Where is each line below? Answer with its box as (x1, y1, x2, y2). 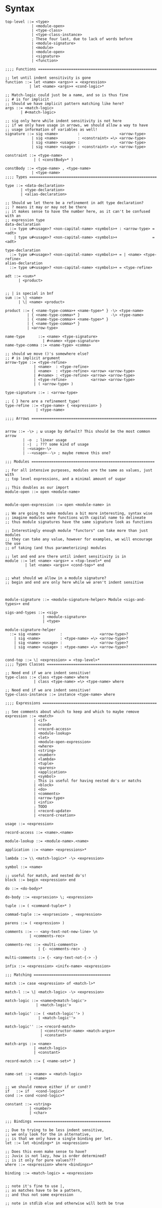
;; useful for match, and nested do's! (5, 873, 87, 878)
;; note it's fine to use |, (5, 1183, 65, 1188)
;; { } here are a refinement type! (5, 399, 80, 404)
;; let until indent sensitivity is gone (5, 75, 91, 80)
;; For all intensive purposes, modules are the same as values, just (5, 468, 153, 473)
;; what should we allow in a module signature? (5, 575, 107, 581)
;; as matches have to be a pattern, (5, 1188, 82, 1193)
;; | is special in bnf (5, 291, 54, 296)
